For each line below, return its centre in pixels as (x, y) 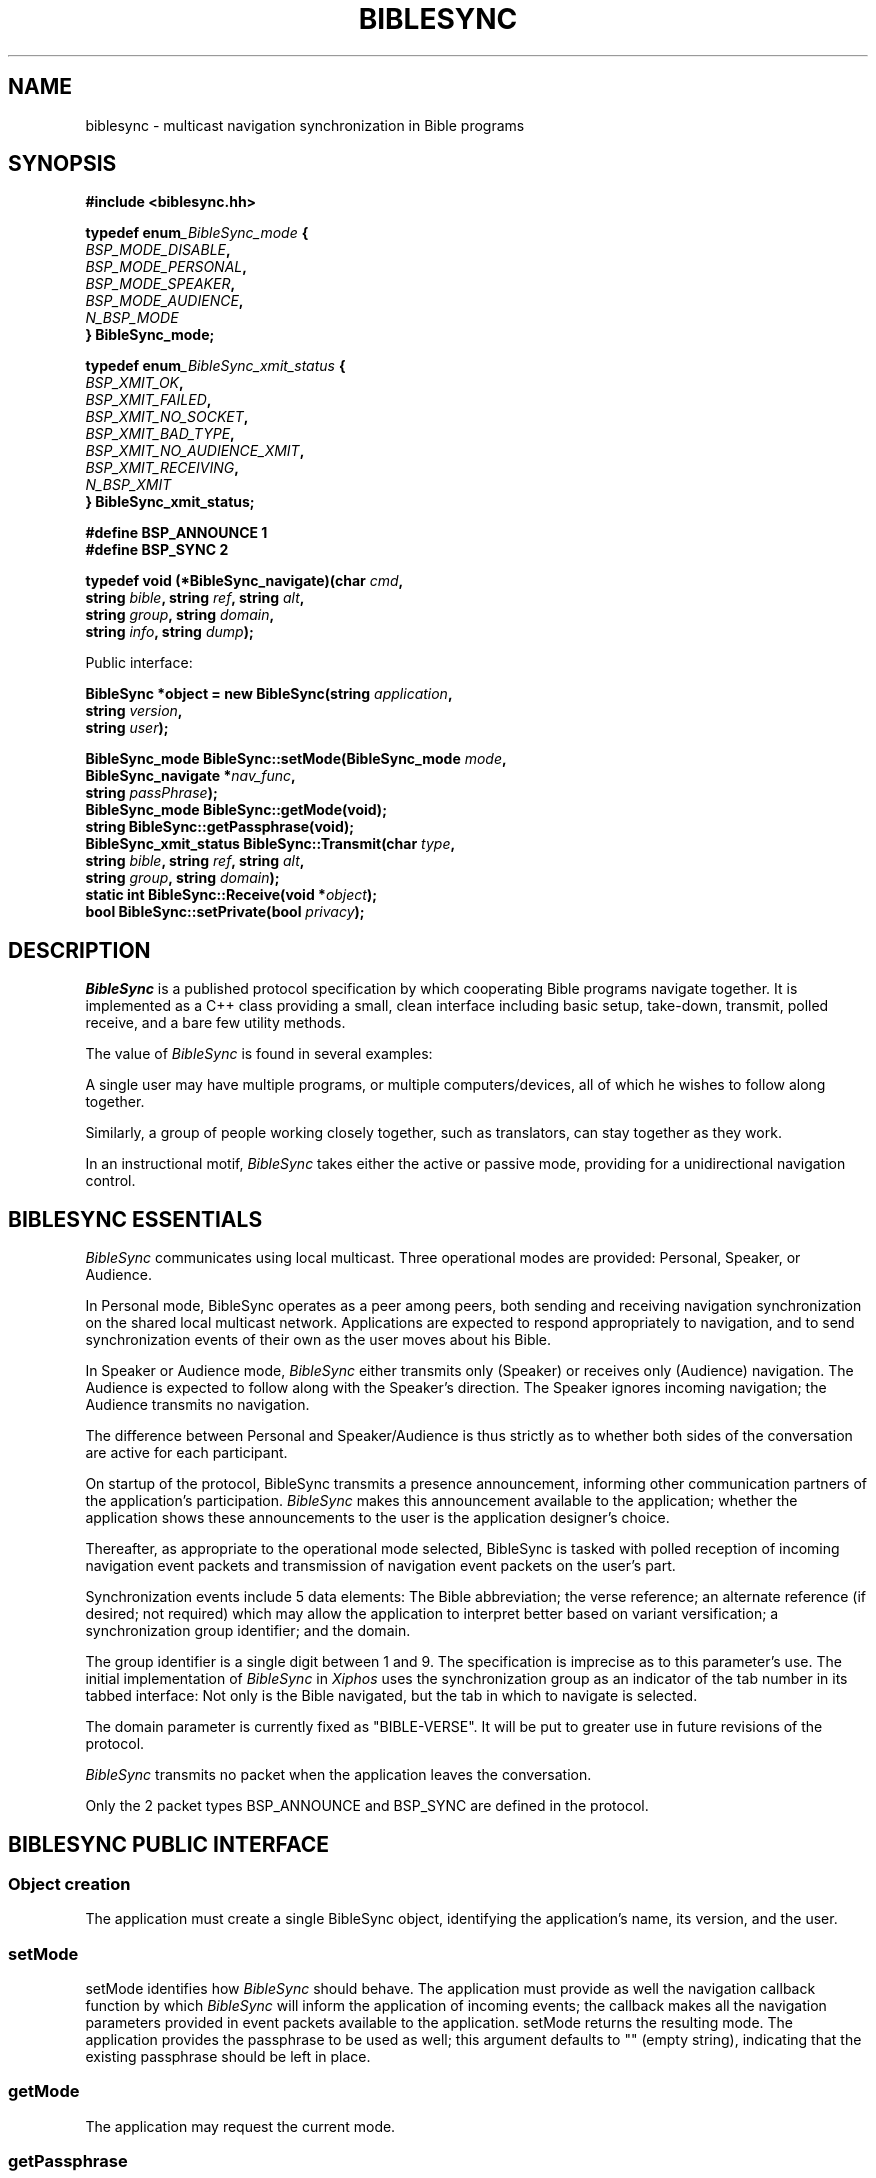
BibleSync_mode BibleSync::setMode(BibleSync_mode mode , (296, 759)
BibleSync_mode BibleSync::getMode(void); (236, 810)
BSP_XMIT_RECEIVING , (162, 468)
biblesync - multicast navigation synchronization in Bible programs (305, 125)
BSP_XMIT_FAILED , (148, 400)
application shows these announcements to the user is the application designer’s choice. (377, 1518)
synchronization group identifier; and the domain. (248, 1631)
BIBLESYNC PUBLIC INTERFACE (169, 1844)
